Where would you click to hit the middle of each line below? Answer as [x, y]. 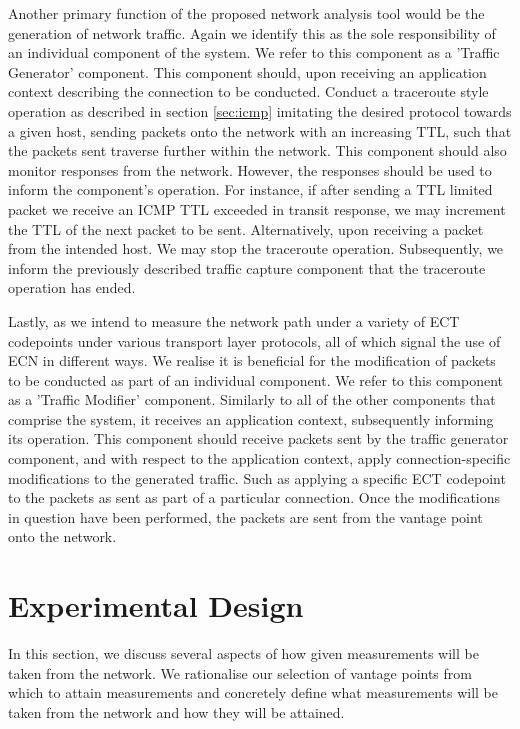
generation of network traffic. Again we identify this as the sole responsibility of [252, 32]
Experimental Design [156, 605]
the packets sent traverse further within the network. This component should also [257, 150]
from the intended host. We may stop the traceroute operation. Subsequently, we [256, 248]
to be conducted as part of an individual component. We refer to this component [255, 379]
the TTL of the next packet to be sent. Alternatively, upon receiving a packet [246, 228]
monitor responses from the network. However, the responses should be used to [250, 169]
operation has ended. [72, 287]
